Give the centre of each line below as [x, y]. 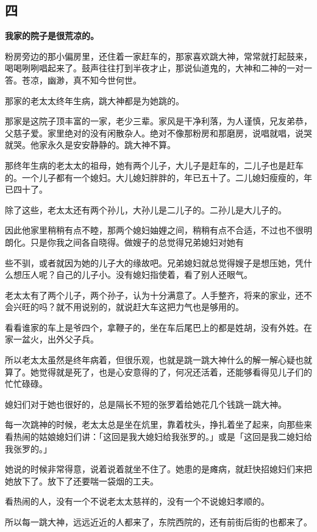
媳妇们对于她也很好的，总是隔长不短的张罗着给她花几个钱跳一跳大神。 [146, 404]
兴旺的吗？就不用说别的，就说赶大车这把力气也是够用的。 [128, 307]
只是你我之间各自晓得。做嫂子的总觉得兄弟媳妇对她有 [137, 242]
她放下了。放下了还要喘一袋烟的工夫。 [82, 481]
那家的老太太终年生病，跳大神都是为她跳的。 [94, 100]
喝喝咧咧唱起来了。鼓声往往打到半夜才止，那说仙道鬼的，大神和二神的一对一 [158, 68]
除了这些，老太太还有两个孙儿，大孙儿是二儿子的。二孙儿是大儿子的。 [146, 209]
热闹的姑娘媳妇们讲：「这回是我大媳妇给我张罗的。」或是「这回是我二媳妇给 [162, 437]
